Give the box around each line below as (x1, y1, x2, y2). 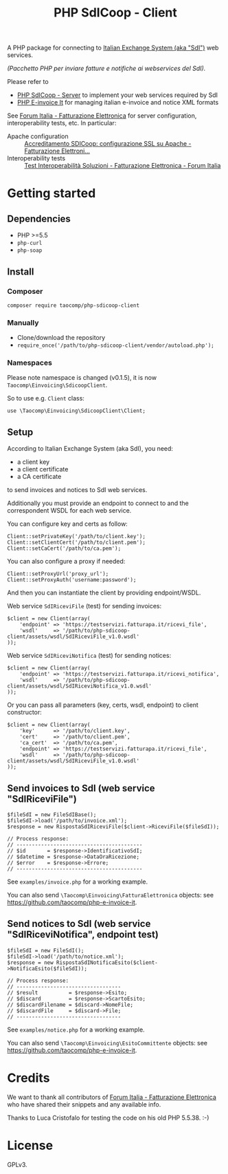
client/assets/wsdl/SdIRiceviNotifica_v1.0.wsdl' (7, 683, 152, 690)
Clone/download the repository (16, 334, 106, 342)
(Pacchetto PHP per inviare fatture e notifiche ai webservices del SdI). (7, 64, 206, 73)
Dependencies (7, 213, 71, 224)
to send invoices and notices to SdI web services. (7, 486, 148, 494)
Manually (7, 318, 39, 328)
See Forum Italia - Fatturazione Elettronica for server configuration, (7, 111, 197, 120)
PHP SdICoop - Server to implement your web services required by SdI (16, 91, 218, 99)
